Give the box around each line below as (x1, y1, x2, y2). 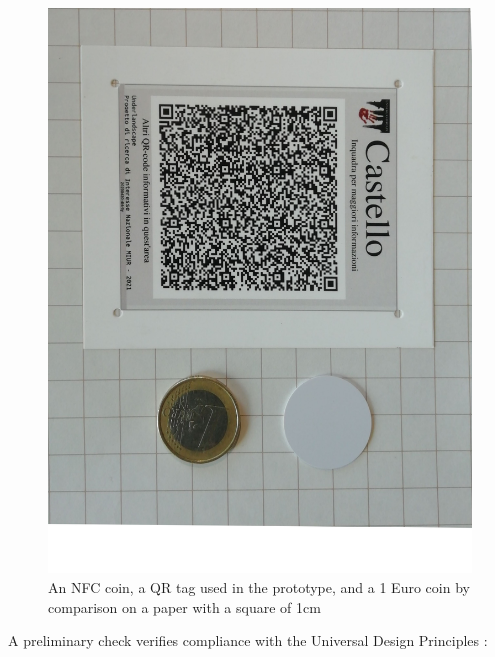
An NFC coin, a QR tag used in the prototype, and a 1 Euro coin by (48, 576, 470, 597)
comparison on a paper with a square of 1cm (48, 596, 321, 617)
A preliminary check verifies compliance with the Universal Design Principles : (8, 630, 488, 651)
